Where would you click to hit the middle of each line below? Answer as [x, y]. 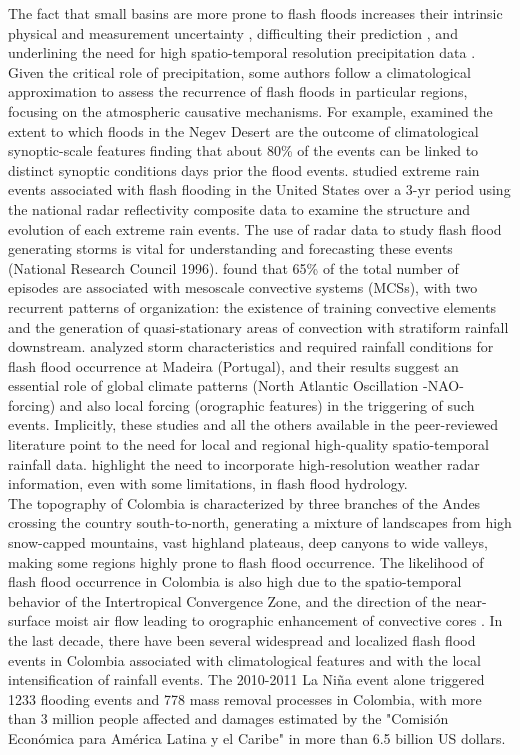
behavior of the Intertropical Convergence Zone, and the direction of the [229, 600]
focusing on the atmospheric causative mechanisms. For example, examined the [250, 110]
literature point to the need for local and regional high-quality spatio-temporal [248, 444]
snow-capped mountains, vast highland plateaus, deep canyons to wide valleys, [248, 542]
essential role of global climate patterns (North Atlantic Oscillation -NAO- [236, 385]
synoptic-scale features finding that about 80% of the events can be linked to [243, 150]
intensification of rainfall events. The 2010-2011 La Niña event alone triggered [246, 679]
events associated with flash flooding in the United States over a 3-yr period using [259, 189]
